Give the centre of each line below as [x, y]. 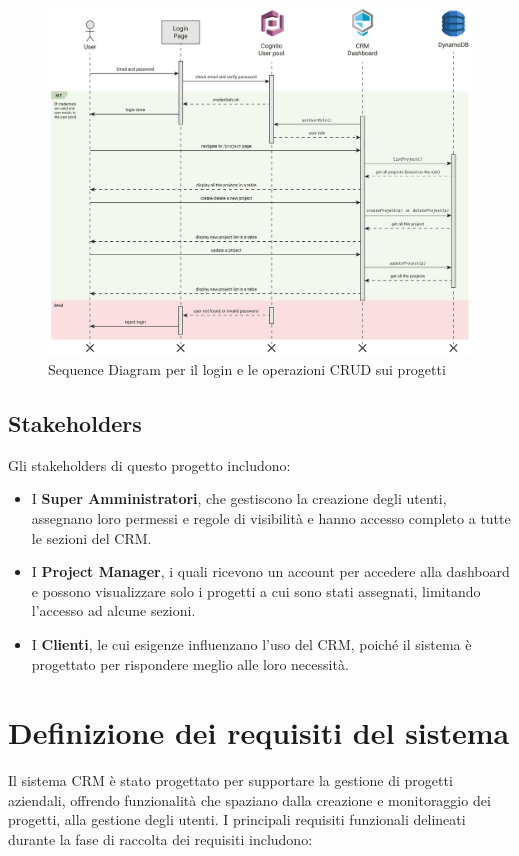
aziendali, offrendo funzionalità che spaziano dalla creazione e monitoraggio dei [249, 799]
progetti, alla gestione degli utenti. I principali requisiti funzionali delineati [237, 819]
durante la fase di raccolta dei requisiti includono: [160, 839]
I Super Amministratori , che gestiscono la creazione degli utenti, [239, 498]
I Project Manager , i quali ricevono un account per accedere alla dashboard [270, 571]
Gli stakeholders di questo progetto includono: [149, 464]
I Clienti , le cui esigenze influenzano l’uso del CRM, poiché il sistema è [251, 643]
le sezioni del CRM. [91, 537]
